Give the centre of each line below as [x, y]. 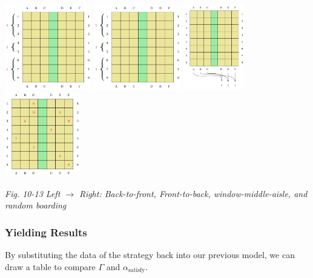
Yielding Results [46, 232]
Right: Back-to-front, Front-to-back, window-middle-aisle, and [193, 193]
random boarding [36, 205]
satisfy [137, 270]
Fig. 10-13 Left [33, 193]
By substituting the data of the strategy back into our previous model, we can [150, 255]
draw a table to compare [50, 266]
